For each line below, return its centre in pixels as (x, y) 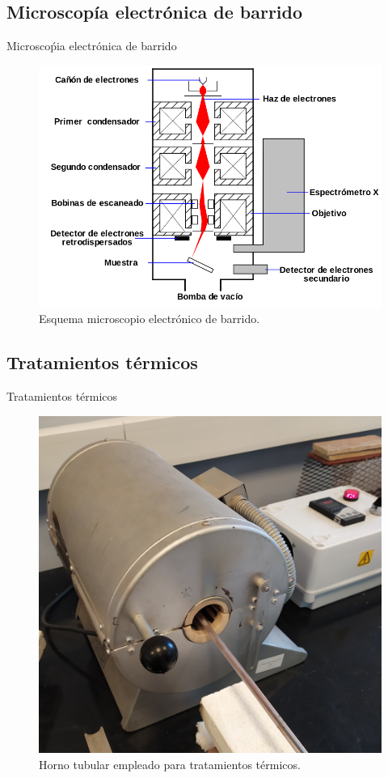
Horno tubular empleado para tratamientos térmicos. (170, 764)
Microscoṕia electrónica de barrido (92, 46)
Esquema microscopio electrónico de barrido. (150, 319)
